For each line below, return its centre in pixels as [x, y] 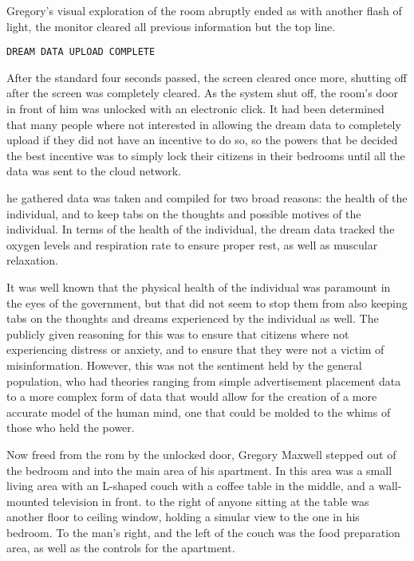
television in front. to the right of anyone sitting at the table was [211, 501]
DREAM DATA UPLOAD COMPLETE [81, 52]
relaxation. [33, 260]
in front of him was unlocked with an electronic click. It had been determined [195, 109]
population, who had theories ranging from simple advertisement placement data [204, 381]
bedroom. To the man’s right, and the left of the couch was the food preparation [203, 532]
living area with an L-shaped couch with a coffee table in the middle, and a [191, 486]
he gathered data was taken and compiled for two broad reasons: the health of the [207, 198]
